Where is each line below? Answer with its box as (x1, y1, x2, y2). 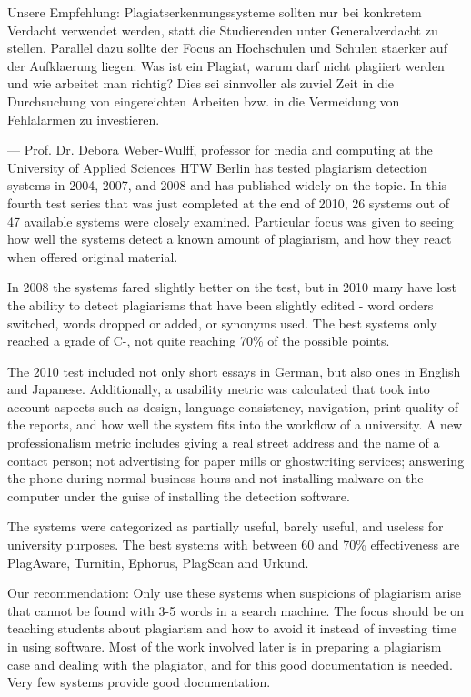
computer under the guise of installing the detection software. (7, 486, 350, 505)
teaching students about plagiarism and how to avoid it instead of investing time (7, 619, 456, 638)
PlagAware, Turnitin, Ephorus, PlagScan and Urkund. (7, 552, 309, 571)
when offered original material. (7, 247, 178, 266)
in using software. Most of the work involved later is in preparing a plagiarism (7, 637, 442, 655)
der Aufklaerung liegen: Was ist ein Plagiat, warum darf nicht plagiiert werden (7, 56, 445, 75)
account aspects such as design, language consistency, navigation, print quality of (7, 397, 459, 416)
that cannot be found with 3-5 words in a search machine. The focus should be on (7, 601, 465, 620)
